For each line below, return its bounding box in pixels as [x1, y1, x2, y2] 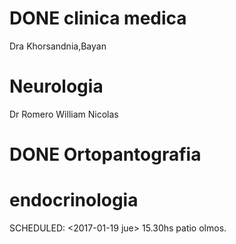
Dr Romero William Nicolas [9, 108, 119, 120]
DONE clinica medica [9, 7, 187, 30]
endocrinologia [9, 189, 139, 212]
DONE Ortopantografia [9, 143, 202, 166]
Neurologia [9, 75, 104, 98]
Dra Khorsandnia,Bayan [9, 40, 107, 52]
